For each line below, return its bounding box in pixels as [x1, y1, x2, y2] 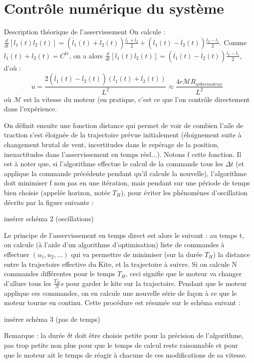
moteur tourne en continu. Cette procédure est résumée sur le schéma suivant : [4, 297, 240, 308]
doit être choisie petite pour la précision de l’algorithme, [74, 330, 244, 340]
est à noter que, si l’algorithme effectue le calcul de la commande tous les [4, 158, 223, 169]
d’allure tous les [4, 278, 51, 288]
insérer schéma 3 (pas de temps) [4, 313, 100, 324]
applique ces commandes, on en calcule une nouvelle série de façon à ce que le [4, 287, 237, 298]
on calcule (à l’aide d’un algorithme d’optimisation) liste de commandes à [4, 239, 225, 250]
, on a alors [69, 50, 103, 60]
